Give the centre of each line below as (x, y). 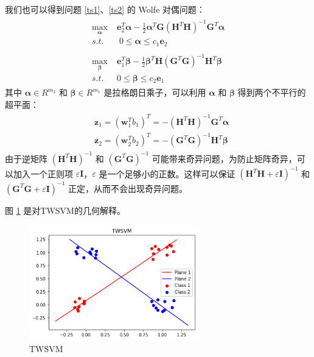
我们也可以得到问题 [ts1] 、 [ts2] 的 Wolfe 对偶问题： (105, 9)
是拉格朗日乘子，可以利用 (155, 92)
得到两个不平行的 (272, 92)
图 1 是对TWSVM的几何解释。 (65, 210)
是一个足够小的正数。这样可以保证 (167, 173)
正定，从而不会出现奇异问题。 (128, 188)
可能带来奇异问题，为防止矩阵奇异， (224, 158)
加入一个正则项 (43, 173)
